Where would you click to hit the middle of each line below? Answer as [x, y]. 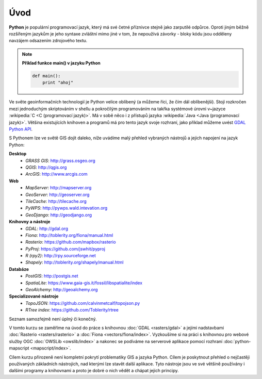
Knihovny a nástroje [30, 222]
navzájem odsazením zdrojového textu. [48, 41]
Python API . [21, 129]
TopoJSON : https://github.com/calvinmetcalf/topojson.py [83, 303]
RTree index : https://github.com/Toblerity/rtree [72, 310]
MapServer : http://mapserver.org [58, 188]
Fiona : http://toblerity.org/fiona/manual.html [69, 235]
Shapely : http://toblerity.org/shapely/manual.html [74, 263]
